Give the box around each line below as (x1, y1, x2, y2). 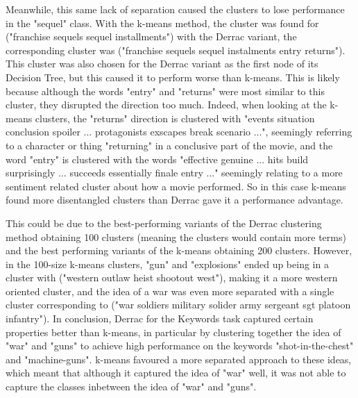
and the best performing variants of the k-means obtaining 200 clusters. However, (6, 243, 352, 258)
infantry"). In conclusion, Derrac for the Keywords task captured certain (6, 311, 314, 326)
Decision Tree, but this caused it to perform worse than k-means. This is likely (6, 69, 340, 84)
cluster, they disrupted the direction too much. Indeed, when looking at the (6, 97, 327, 112)
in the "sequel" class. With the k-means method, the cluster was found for (6, 15, 319, 30)
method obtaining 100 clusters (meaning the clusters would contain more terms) (6, 229, 346, 244)
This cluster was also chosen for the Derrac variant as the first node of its (6, 56, 318, 71)
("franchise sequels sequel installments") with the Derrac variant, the (6, 29, 297, 44)
